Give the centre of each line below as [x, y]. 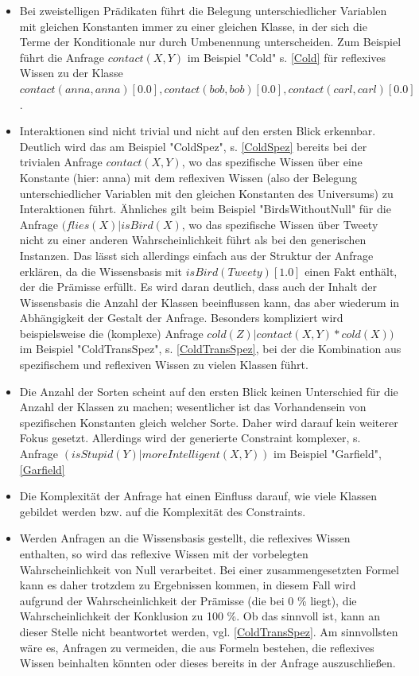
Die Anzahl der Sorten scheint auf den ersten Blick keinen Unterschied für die [209, 391]
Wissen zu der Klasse [71, 73]
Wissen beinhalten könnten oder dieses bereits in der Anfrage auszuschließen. [208, 663]
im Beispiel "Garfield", [328, 454]
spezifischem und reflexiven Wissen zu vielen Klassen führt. [164, 365]
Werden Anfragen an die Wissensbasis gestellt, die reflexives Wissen [185, 538]
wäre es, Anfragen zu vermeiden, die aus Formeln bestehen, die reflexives [197, 647]
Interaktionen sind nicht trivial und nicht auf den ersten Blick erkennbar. [198, 131]
